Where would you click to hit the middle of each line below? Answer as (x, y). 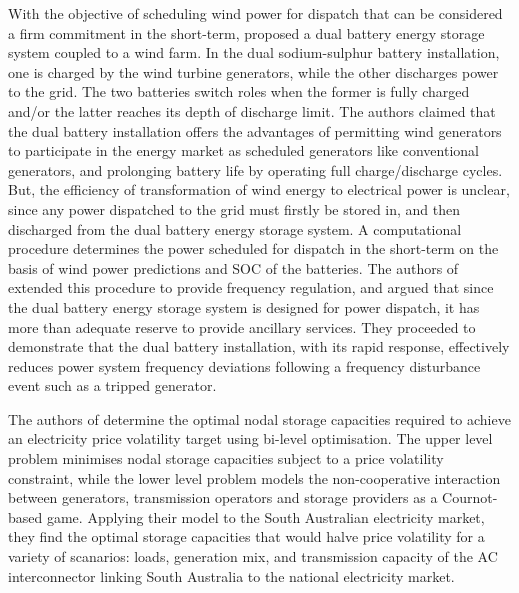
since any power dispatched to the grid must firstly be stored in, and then (234, 208)
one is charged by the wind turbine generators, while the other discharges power (253, 71)
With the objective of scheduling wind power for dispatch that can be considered (255, 13)
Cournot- (470, 497)
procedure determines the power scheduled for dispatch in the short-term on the (253, 248)
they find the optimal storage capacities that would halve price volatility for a (246, 536)
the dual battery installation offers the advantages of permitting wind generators (255, 130)
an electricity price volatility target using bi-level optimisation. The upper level (250, 438)
